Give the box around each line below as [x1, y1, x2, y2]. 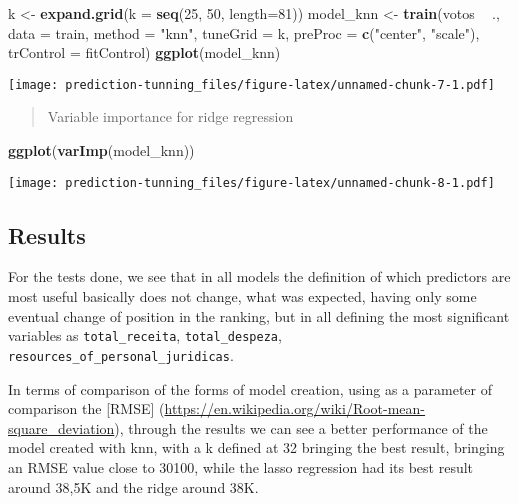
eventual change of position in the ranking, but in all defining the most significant [8, 305, 510, 326]
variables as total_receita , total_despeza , [8, 325, 282, 346]
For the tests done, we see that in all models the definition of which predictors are [8, 266, 511, 287]
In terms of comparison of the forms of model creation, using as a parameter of [8, 378, 492, 399]
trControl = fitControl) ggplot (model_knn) [8, 42, 281, 63]
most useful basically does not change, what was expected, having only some [8, 286, 477, 307]
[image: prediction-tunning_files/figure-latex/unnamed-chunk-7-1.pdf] [8, 77, 495, 92]
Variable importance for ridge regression [47, 106, 294, 127]
